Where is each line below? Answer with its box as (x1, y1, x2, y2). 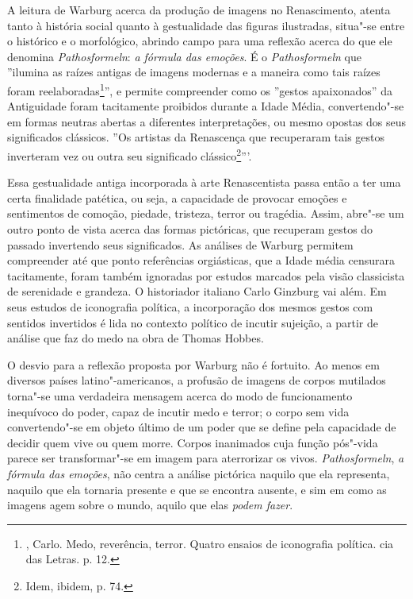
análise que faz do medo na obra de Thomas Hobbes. (7, 330, 264, 346)
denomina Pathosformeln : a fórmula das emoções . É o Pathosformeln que (7, 48, 361, 64)
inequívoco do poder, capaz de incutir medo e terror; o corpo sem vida (7, 403, 350, 419)
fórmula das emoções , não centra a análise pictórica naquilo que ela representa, (7, 465, 390, 481)
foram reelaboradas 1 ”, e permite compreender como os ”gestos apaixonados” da (7, 79, 392, 99)
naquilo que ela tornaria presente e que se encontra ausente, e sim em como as (7, 481, 387, 497)
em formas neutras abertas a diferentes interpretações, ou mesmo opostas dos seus (7, 113, 407, 129)
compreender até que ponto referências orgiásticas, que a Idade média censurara (7, 252, 395, 269)
